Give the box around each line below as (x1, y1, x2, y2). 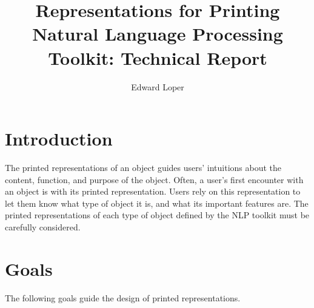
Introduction (5, 126, 113, 151)
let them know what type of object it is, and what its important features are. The (5, 196, 309, 209)
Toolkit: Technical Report (48, 45, 267, 70)
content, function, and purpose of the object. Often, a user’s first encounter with (5, 173, 304, 186)
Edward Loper (131, 80, 184, 93)
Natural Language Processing (32, 21, 283, 46)
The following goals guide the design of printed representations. (5, 291, 241, 304)
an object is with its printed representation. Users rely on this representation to (5, 185, 301, 198)
